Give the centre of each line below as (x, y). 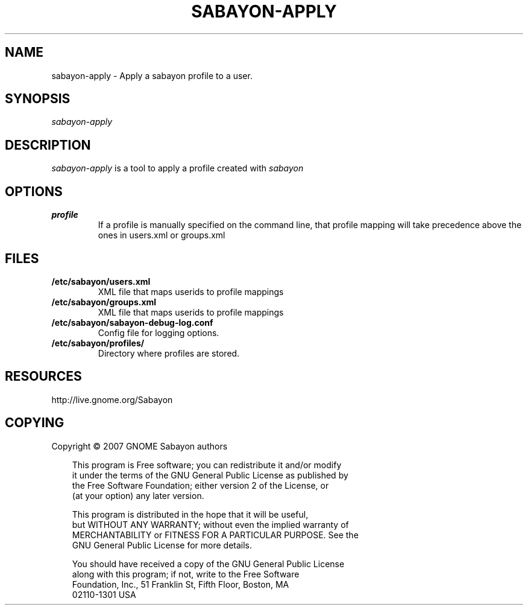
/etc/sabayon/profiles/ (98, 343)
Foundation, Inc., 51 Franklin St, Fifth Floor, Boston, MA (181, 584)
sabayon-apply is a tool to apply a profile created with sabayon (178, 168)
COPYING (35, 423)
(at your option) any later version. (138, 495)
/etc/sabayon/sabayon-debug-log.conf (132, 322)
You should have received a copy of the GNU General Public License (208, 564)
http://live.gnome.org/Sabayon (112, 399)
